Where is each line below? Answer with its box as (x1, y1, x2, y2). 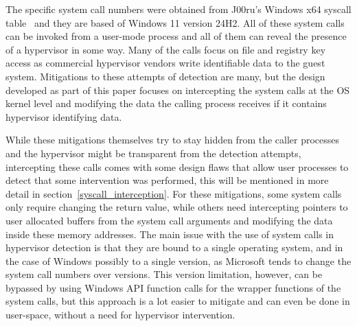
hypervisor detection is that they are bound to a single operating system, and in (5, 240, 343, 255)
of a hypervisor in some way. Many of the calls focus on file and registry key (5, 42, 326, 56)
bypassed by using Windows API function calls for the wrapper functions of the (5, 280, 341, 294)
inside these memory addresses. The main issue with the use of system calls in (5, 226, 334, 241)
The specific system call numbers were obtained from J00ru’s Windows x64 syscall (5, 2, 352, 16)
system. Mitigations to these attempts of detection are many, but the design (5, 69, 325, 83)
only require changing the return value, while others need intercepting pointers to (5, 200, 348, 214)
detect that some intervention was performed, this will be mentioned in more (5, 173, 329, 187)
